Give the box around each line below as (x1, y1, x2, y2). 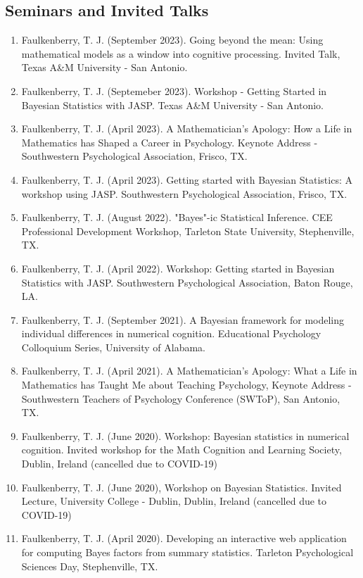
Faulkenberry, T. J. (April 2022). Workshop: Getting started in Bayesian (21, 260, 335, 275)
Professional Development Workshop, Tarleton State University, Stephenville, (21, 223, 355, 238)
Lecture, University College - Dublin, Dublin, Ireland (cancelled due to (21, 494, 327, 508)
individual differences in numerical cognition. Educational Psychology (21, 326, 321, 341)
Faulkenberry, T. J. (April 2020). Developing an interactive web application (21, 531, 347, 546)
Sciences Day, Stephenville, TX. (21, 558, 158, 573)
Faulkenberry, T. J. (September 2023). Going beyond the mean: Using (21, 32, 324, 47)
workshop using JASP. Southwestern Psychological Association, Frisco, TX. (21, 186, 348, 201)
